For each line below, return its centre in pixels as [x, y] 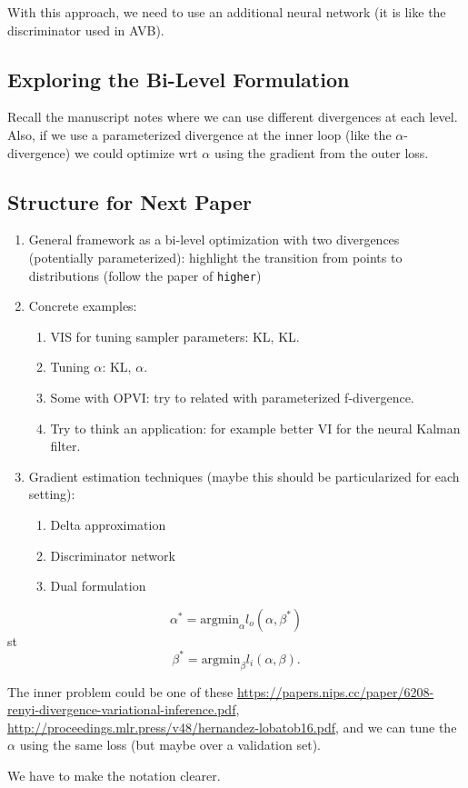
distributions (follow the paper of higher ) [145, 275]
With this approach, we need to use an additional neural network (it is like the [227, 12]
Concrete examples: [83, 306]
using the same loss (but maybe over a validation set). [170, 745]
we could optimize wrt [136, 152]
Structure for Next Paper [130, 201]
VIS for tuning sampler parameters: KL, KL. [175, 336]
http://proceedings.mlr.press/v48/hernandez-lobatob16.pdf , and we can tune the [232, 727]
